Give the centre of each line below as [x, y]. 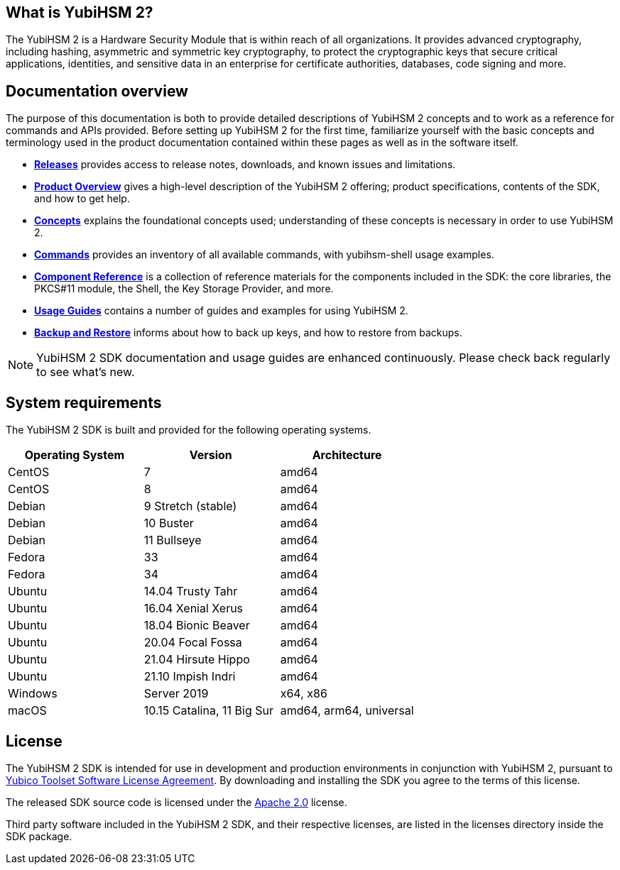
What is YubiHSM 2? [80, 12]
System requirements [84, 402]
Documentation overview [97, 91]
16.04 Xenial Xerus [194, 609]
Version [211, 455]
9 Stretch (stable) [190, 506]
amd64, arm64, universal [347, 711]
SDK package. [39, 836]
